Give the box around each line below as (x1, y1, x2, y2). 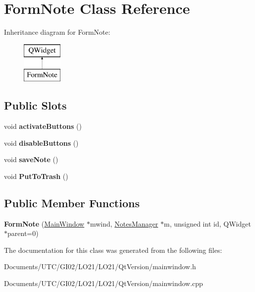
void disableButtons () (4, 137, 79, 148)
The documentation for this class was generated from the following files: (4, 244, 222, 255)
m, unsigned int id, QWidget (163, 218, 251, 229)
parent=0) (7, 228, 39, 238)
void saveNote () (4, 154, 58, 165)
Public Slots (4, 98, 67, 113)
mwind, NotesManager (90, 218, 158, 229)
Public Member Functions (4, 195, 140, 210)
